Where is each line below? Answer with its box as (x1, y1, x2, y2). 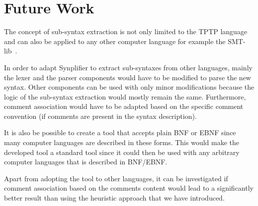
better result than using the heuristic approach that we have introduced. (4, 193, 225, 203)
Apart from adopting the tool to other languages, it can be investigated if (4, 173, 228, 183)
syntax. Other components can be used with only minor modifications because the (4, 82, 255, 92)
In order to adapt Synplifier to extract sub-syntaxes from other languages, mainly (4, 62, 253, 72)
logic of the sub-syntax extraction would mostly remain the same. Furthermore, (4, 91, 246, 102)
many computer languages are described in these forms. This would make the (4, 137, 240, 148)
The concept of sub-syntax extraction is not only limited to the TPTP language (4, 26, 248, 37)
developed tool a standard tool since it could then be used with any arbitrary (4, 147, 240, 157)
